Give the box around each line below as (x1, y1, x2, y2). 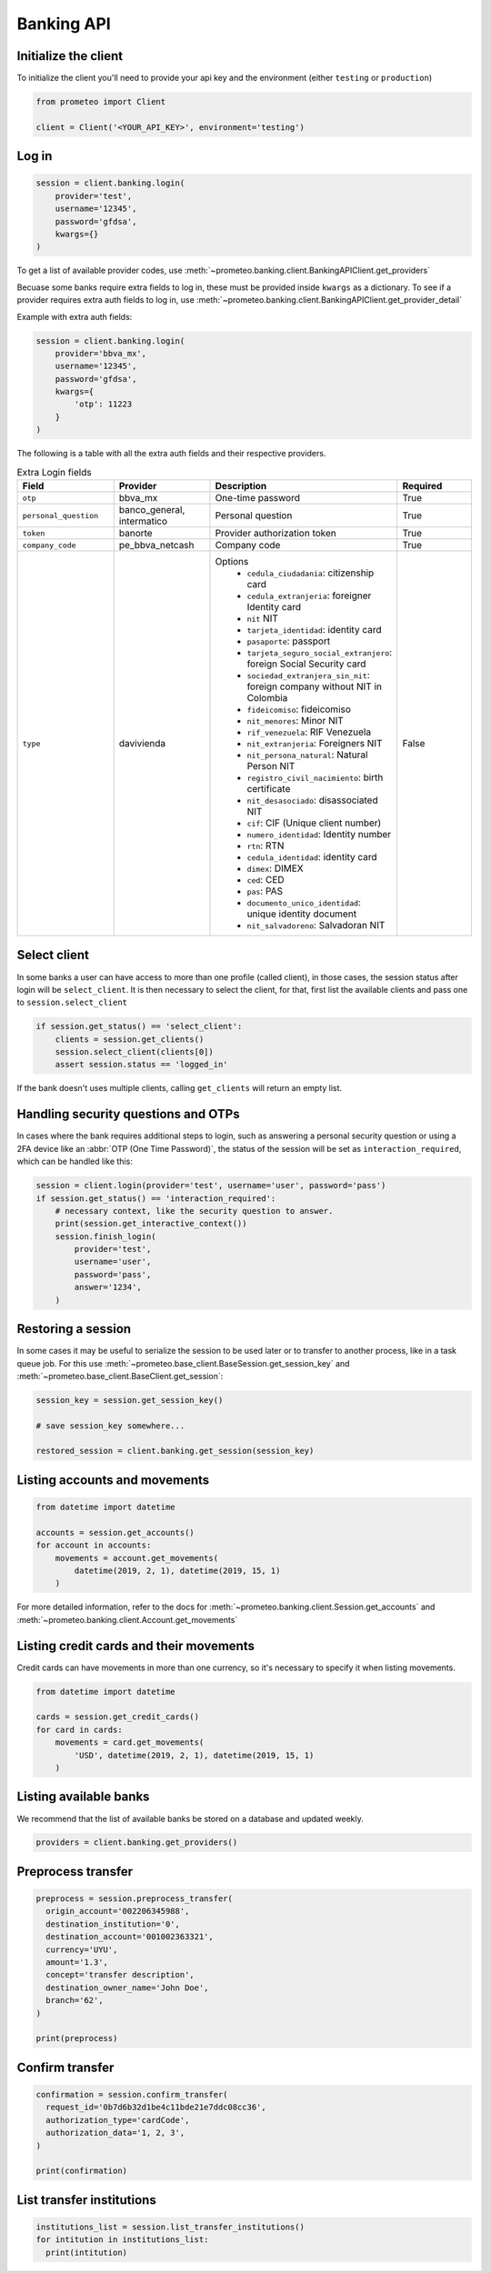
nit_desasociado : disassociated (246, 794, 378, 806)
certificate (246, 783, 291, 795)
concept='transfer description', (45, 1969, 195, 1980)
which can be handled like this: (16, 1156, 134, 1167)
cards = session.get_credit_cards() (35, 1712, 200, 1722)
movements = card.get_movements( (55, 1737, 205, 1747)
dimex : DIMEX (246, 862, 304, 875)
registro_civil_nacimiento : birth (246, 771, 384, 784)
